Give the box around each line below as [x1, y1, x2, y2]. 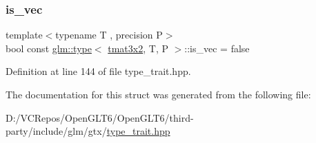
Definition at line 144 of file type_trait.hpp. [6, 64, 191, 78]
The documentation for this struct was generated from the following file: [6, 87, 311, 101]
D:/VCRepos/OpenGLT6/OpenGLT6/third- [6, 110, 194, 124]
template [6, 27, 43, 42]
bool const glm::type [6, 41, 92, 55]
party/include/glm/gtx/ [6, 124, 107, 138]
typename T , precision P [55, 27, 163, 42]
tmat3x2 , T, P [108, 41, 168, 55]
